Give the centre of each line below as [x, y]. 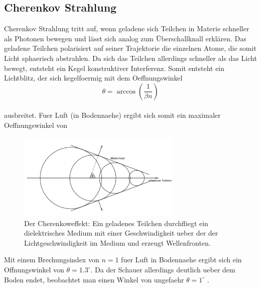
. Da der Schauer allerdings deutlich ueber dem [163, 270]
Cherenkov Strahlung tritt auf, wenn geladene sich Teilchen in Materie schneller [127, 28]
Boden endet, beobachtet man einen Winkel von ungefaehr [94, 279]
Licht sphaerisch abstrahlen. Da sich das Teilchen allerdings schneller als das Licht [130, 58]
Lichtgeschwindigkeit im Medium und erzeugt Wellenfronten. [117, 242]
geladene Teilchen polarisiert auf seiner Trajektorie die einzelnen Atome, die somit [130, 48]
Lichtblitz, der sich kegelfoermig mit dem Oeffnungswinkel [93, 78]
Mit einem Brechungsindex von [52, 260]
